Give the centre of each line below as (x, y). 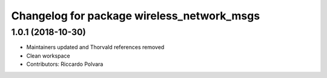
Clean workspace (48, 56)
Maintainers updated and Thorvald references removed (95, 47)
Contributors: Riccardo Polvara (65, 64)
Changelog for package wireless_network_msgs (136, 16)
